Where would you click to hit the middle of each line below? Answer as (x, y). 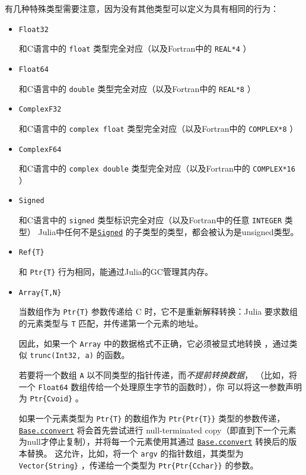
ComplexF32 (40, 110)
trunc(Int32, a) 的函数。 (80, 355)
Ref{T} (31, 253)
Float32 (34, 29)
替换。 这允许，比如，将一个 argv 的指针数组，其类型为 (135, 453)
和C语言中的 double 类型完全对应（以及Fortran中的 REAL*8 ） (137, 88)
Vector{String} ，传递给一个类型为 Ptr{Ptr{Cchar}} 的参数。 (138, 465)
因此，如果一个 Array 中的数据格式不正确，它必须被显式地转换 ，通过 (154, 343)
